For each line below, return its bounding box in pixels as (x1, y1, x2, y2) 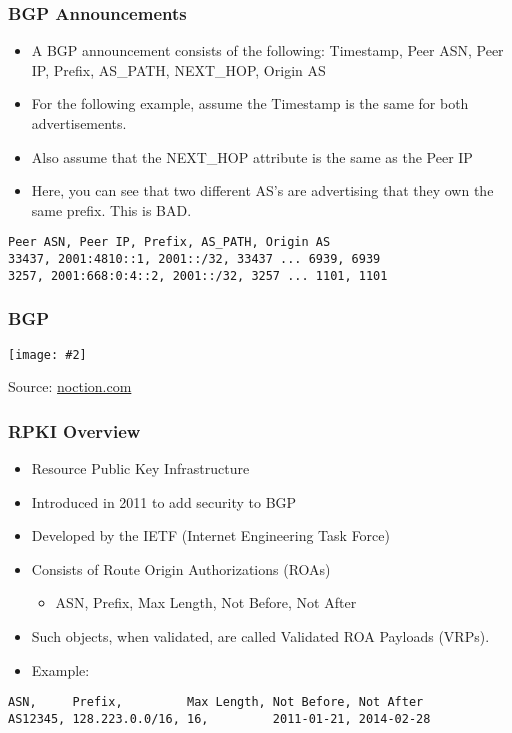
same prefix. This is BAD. (31, 199, 192, 220)
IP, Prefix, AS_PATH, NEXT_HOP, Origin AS (31, 59, 326, 80)
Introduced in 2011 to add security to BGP (31, 491, 297, 512)
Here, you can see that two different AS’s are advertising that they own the (31, 180, 494, 201)
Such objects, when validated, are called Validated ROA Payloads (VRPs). (31, 626, 490, 646)
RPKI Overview (8, 418, 141, 443)
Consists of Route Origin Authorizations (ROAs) (31, 558, 331, 579)
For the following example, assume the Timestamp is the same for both (31, 93, 469, 114)
